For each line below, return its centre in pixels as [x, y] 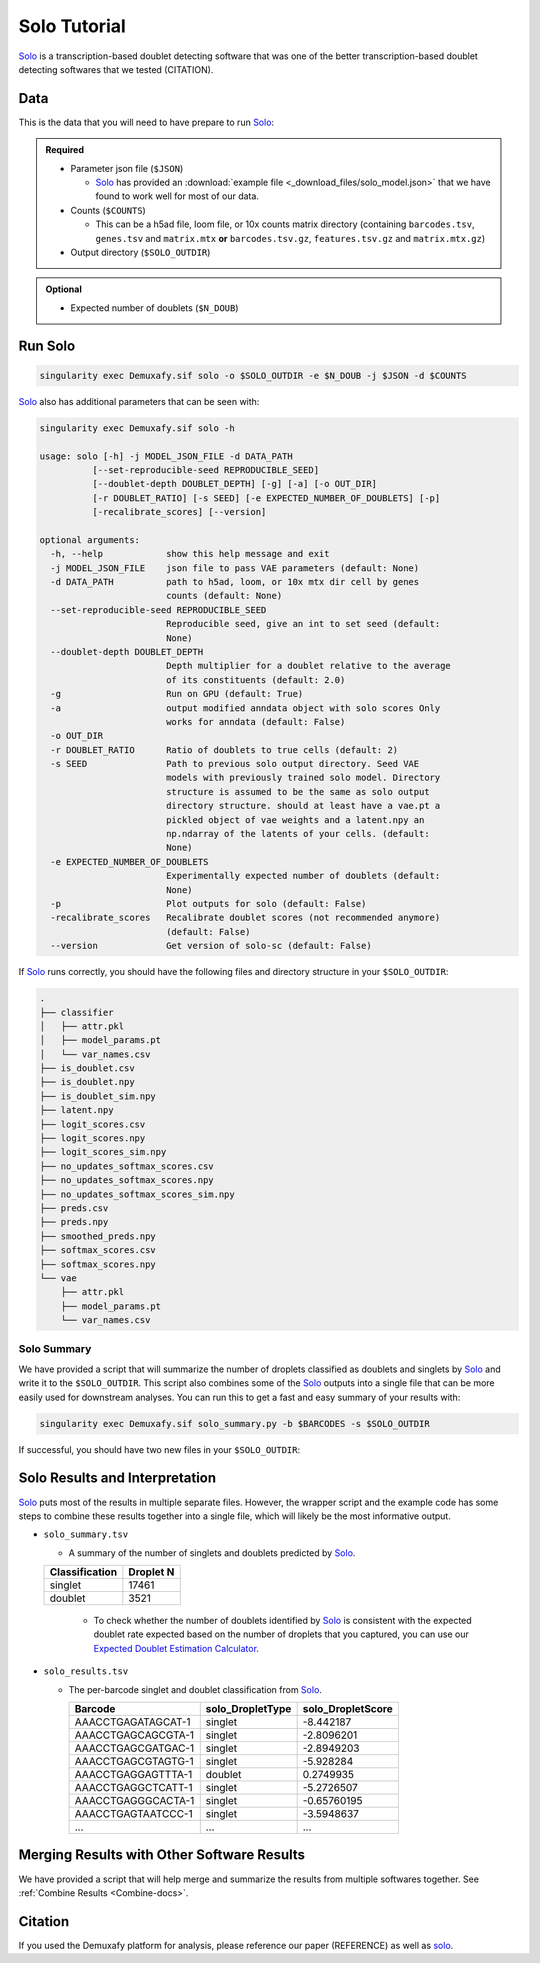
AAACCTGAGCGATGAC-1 [134, 1748]
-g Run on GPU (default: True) [177, 694]
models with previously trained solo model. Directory [303, 778]
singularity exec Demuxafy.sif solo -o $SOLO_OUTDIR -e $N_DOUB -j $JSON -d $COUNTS [253, 375]
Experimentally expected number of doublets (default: [303, 876]
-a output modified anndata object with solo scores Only [245, 708]
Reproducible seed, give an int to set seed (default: [303, 624]
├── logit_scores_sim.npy [103, 1152]
